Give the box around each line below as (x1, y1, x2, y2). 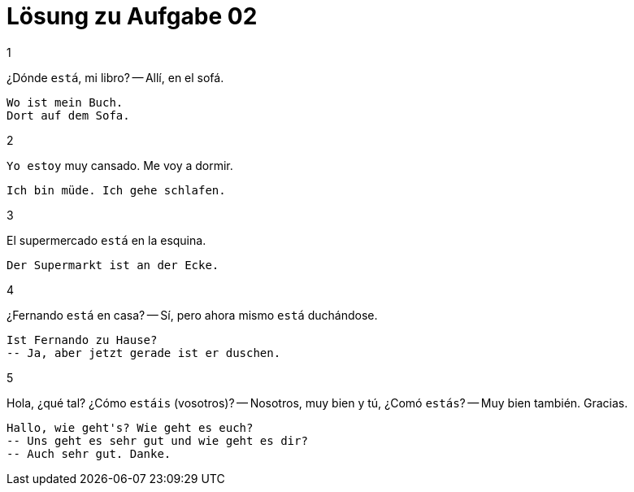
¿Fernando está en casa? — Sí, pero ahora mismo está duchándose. (7, 307, 378, 322)
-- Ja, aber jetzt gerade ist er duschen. (7, 346, 281, 359)
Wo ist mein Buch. (7, 95, 124, 109)
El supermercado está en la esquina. (7, 233, 206, 247)
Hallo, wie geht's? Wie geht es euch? (7, 420, 254, 434)
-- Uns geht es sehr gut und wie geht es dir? (7, 433, 308, 447)
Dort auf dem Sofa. (7, 108, 130, 122)
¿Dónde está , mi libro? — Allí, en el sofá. (7, 70, 224, 85)
